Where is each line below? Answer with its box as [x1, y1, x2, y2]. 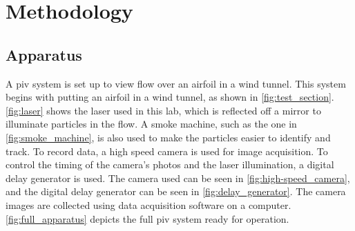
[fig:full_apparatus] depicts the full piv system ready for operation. [6, 211, 289, 225]
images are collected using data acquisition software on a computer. [6, 197, 291, 212]
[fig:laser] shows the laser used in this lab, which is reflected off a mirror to [6, 103, 321, 117]
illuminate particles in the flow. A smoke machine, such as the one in [6, 117, 297, 131]
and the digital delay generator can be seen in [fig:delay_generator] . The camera [6, 184, 346, 199]
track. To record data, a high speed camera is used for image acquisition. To [6, 143, 328, 158]
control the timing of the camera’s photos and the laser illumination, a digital [6, 157, 334, 172]
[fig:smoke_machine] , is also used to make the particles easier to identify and [6, 130, 331, 144]
